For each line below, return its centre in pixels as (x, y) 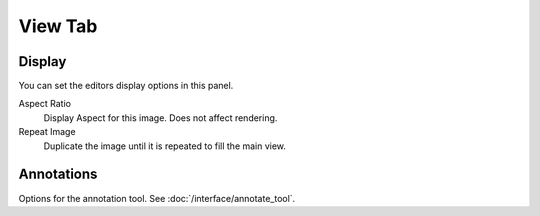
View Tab (58, 26)
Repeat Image (47, 132)
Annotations (58, 174)
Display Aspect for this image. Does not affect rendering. (160, 117)
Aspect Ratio (45, 104)
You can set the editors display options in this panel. (126, 86)
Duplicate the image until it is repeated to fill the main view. (165, 146)
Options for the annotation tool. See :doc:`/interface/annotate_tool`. (157, 198)
